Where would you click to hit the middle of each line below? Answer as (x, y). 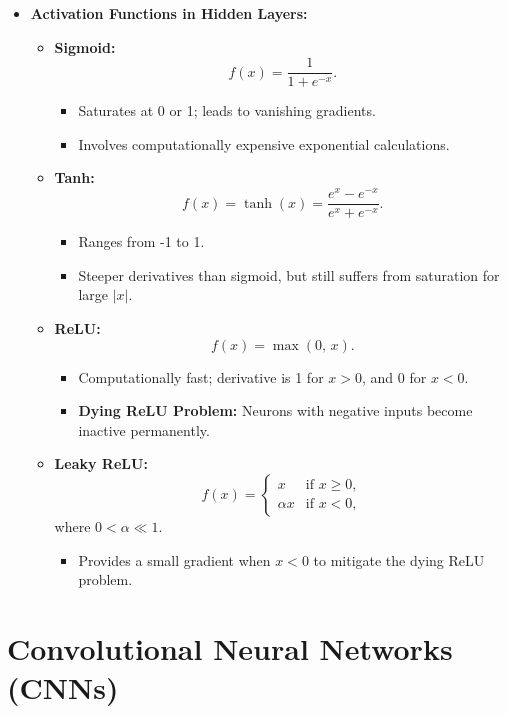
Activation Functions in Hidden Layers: (169, 13)
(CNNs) (63, 687)
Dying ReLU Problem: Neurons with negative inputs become (275, 410)
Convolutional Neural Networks (230, 647)
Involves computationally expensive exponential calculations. (264, 143)
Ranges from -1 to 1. (141, 241)
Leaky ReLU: (101, 463)
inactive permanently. (144, 429)
